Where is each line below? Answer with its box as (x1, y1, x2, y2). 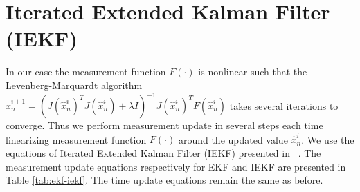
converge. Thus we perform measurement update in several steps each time (6, 118, 323, 132)
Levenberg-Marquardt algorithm (6, 77, 143, 92)
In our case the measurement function (6, 64, 166, 79)
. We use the (301, 132, 354, 146)
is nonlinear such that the (198, 64, 307, 79)
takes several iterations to (229, 98, 339, 112)
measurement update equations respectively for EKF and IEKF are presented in (6, 159, 346, 173)
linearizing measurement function (6, 132, 147, 146)
